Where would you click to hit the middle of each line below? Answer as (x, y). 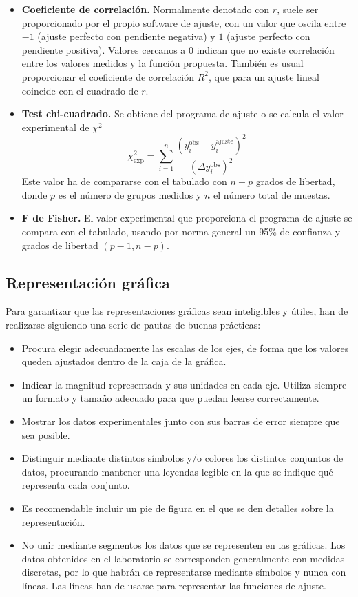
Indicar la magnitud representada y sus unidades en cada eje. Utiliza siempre (184, 384)
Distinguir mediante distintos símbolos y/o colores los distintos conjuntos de (182, 458)
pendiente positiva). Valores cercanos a (104, 49)
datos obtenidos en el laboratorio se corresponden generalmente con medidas (183, 558)
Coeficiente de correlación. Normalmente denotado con (146, 9)
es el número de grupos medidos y (130, 194)
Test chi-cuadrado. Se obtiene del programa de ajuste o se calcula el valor (182, 114)
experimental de (55, 127)
